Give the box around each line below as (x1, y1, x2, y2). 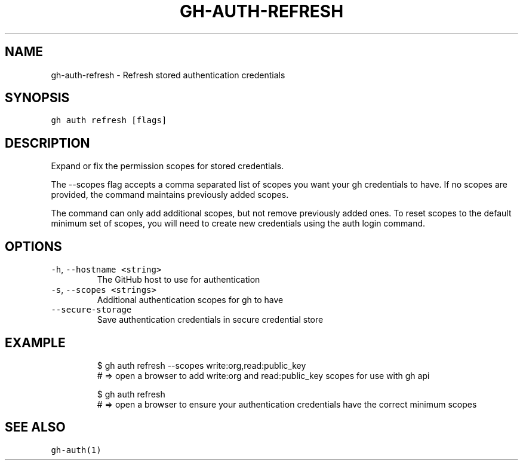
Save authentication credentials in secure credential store (97, 314, 324, 325)
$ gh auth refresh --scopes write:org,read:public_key (97, 360, 306, 371)
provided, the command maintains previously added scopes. (51, 189, 289, 200)
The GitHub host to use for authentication (97, 274, 260, 285)
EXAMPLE (5, 335, 66, 350)
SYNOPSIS (5, 90, 70, 106)
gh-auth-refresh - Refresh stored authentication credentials (51, 69, 285, 80)
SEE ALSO (5, 420, 66, 435)
